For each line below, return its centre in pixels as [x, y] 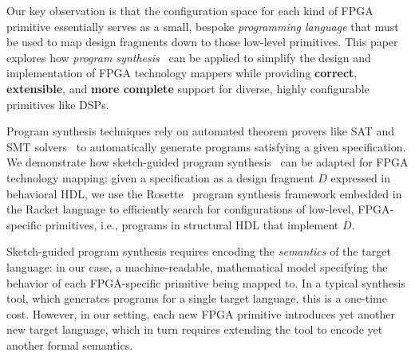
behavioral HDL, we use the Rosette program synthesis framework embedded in [204, 193]
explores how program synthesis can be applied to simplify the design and [189, 57]
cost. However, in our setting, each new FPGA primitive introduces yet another [201, 313]
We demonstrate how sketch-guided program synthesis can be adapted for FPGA [207, 162]
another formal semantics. [70, 344]
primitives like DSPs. [58, 104]
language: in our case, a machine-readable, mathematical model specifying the [197, 266]
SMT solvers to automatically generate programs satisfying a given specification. [206, 146]
